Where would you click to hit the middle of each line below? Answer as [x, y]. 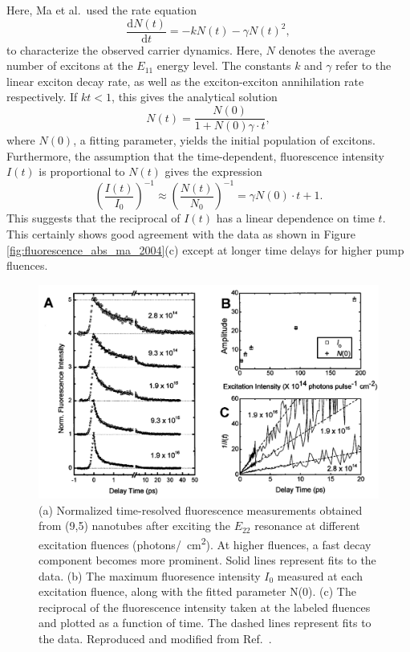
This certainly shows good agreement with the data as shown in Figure [181, 233]
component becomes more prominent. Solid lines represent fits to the [207, 560]
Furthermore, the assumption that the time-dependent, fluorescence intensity [195, 155]
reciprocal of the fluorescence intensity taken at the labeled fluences [205, 607]
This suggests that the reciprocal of [93, 218]
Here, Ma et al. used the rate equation [101, 10]
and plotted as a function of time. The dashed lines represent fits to [205, 623]
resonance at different [307, 526]
